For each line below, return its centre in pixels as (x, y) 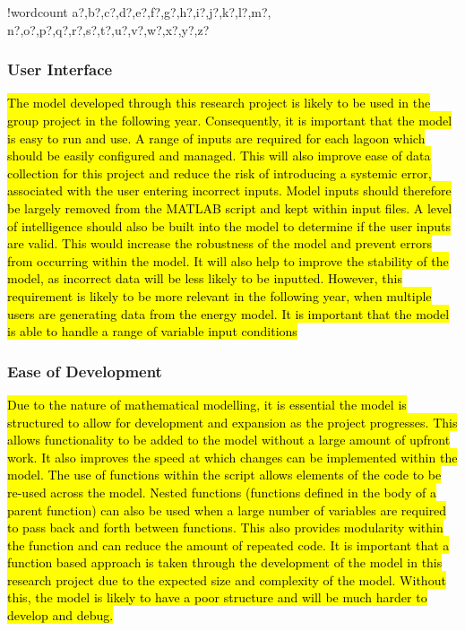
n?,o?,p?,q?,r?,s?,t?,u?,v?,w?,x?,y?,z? (108, 29)
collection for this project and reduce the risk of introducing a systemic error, (220, 173)
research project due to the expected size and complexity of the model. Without (227, 579)
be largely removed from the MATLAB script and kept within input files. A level (230, 207)
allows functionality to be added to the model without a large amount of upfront (229, 440)
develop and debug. (60, 615)
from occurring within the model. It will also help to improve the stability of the (228, 260)
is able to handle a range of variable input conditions (152, 331)
